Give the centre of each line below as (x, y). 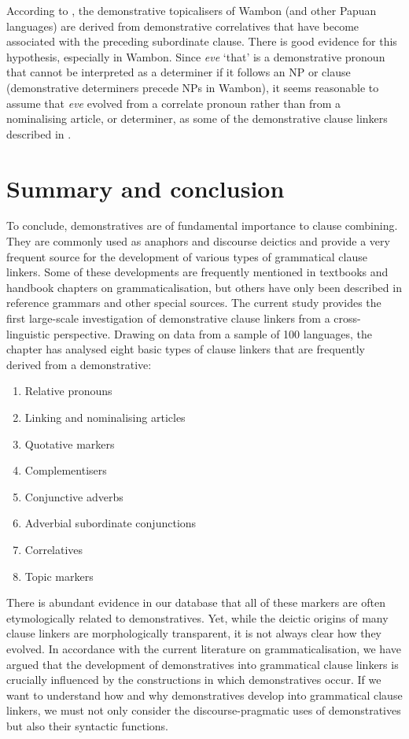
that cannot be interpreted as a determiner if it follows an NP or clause (179, 72)
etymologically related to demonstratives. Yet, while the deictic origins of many (197, 617)
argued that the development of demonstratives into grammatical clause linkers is (203, 664)
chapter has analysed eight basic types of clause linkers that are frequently (186, 349)
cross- (347, 318)
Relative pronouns (68, 391)
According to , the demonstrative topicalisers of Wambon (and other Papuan (192, 10)
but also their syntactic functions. (88, 725)
